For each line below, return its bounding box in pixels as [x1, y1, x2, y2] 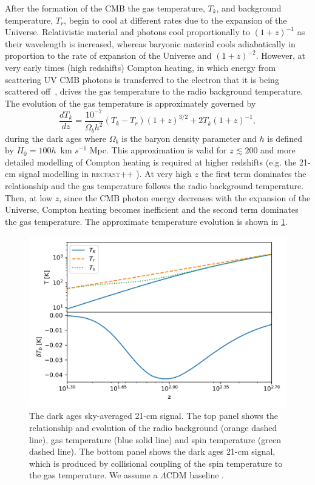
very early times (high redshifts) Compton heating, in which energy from [5, 61, 276, 73]
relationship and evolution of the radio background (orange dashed [29, 421, 277, 434]
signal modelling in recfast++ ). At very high [18, 167, 192, 180]
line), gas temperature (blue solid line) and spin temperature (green [29, 433, 282, 446]
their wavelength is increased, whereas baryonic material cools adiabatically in [5, 37, 296, 50]
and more [260, 144, 296, 156]
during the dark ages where [5, 132, 107, 144]
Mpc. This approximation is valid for [89, 144, 227, 156]
